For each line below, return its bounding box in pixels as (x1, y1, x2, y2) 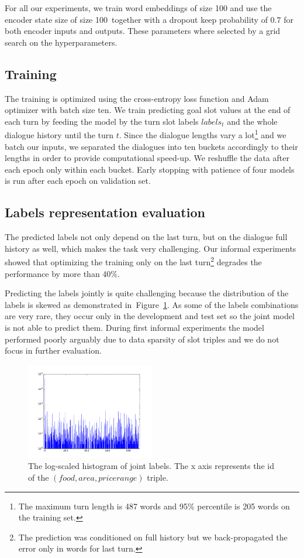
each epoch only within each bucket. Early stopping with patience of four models (5, 163, 295, 175)
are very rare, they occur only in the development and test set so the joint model (5, 310, 295, 322)
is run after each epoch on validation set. (5, 174, 151, 187)
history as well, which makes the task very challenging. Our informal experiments (5, 242, 296, 254)
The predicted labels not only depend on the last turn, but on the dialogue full (5, 231, 288, 243)
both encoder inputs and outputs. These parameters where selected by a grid (5, 25, 281, 37)
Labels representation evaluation (5, 203, 205, 221)
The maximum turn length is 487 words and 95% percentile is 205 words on (18, 499, 290, 512)
